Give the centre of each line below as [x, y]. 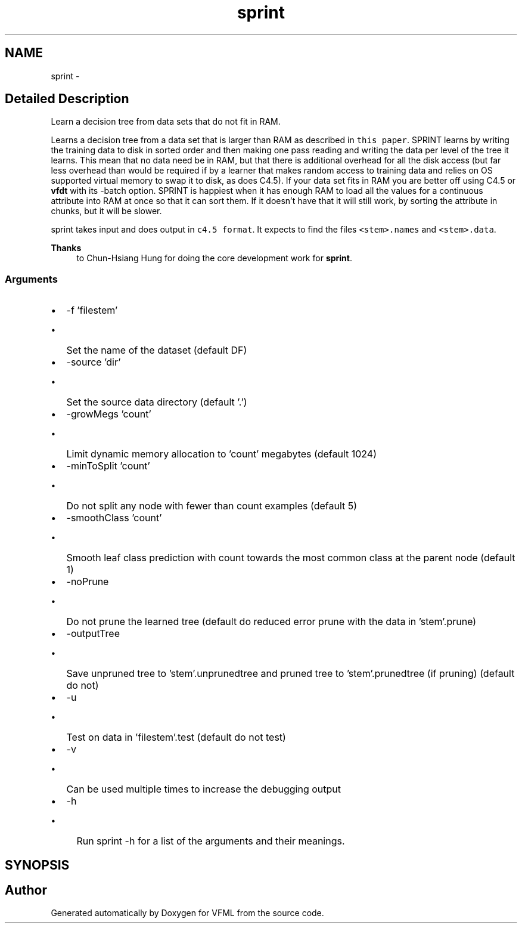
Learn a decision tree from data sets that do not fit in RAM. [166, 122]
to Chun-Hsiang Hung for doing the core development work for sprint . [214, 258]
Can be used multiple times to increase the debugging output [203, 789]
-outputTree [93, 634]
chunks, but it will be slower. [106, 211]
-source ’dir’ [94, 362]
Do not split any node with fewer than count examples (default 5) [212, 506]
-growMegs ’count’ [109, 414]
